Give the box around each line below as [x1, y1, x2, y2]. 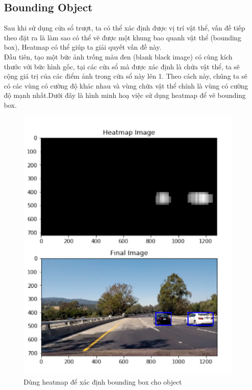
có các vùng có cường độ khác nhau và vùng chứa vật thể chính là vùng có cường [4, 80, 248, 90]
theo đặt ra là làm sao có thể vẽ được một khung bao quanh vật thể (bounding [4, 32, 241, 42]
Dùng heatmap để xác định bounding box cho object [24, 377, 182, 387]
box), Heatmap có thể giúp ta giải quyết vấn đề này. [4, 42, 161, 52]
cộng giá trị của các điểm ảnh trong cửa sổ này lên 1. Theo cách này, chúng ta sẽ [4, 71, 248, 81]
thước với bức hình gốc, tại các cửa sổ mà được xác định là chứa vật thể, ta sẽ [4, 61, 240, 71]
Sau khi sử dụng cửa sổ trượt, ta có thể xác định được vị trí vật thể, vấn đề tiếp [4, 23, 245, 33]
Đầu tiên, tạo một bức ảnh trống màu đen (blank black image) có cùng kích [4, 51, 233, 61]
